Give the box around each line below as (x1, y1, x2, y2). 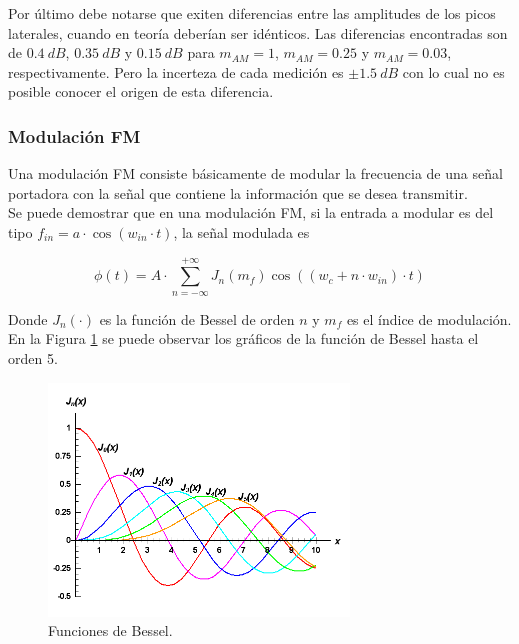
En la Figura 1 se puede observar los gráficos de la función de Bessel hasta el (8, 328, 479, 349)
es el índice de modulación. (346, 308, 512, 329)
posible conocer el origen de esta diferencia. (8, 81, 274, 102)
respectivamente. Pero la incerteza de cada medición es (8, 61, 344, 82)
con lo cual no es (402, 61, 505, 82)
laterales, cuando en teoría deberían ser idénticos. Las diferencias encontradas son (8, 22, 508, 43)
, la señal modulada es (173, 221, 310, 242)
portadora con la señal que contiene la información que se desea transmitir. (8, 182, 468, 203)
